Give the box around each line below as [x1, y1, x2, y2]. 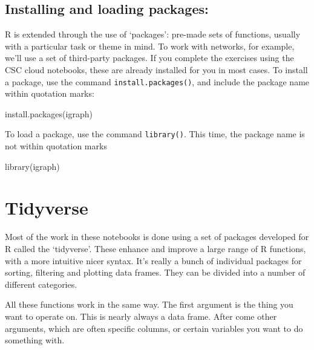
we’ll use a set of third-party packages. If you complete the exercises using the [5, 51, 294, 64]
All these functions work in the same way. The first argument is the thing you [5, 298, 293, 311]
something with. [5, 334, 65, 346]
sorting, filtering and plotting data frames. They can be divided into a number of [5, 266, 306, 279]
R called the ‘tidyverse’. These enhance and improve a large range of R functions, [5, 242, 306, 254]
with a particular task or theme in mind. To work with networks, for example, [5, 39, 295, 52]
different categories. [5, 277, 77, 290]
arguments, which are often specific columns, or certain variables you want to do [5, 322, 303, 334]
